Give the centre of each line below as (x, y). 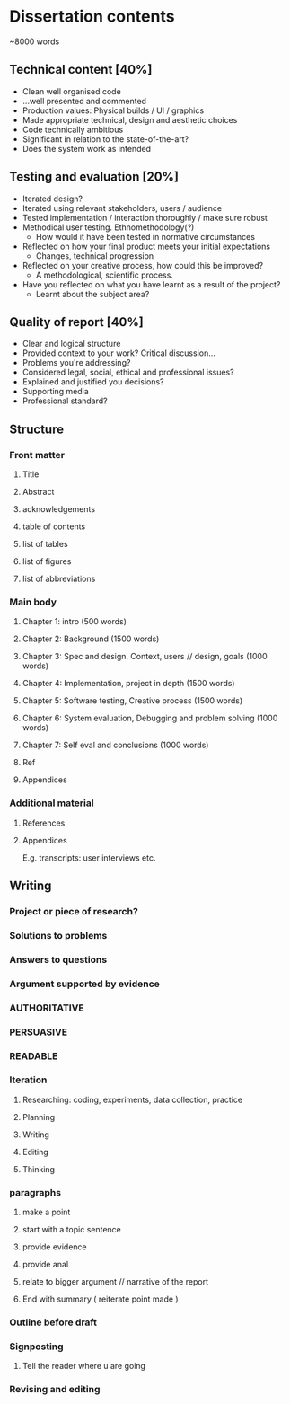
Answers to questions (58, 959)
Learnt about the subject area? (92, 294)
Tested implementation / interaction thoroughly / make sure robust (145, 217)
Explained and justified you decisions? (93, 382)
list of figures (47, 561)
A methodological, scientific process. (104, 275)
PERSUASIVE (39, 1032)
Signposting (37, 1347)
